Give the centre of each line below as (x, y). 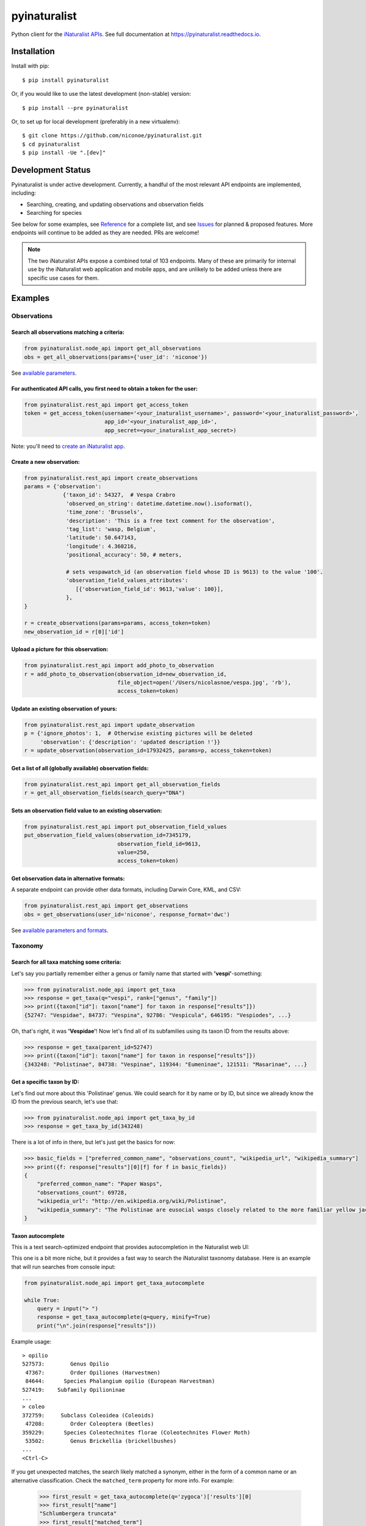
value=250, (134, 852)
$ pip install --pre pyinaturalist (75, 108)
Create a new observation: (46, 461)
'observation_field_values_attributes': (127, 580)
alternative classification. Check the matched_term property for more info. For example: (123, 1480)
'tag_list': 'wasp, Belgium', (111, 529)
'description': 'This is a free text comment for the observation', (171, 521)
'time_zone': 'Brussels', (105, 512)
